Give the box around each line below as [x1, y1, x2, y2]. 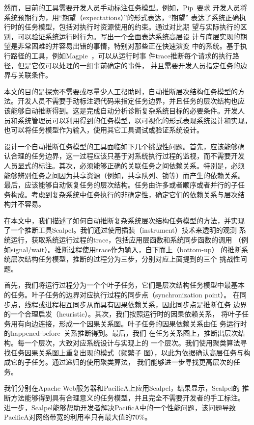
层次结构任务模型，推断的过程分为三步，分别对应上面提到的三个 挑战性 [10, 254, 240, 264]
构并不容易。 [4, 199, 45, 209]
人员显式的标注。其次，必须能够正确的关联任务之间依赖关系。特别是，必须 [4, 160, 245, 170]
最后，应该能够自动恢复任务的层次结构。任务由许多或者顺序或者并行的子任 [4, 180, 245, 190]
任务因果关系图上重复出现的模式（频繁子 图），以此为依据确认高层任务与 [10, 347, 244, 357]
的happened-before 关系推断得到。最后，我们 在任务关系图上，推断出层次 [4, 328, 238, 338]
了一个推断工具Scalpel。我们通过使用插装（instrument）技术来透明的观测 [4, 225, 237, 235]
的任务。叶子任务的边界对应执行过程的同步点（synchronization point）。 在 [4, 290, 240, 300]
